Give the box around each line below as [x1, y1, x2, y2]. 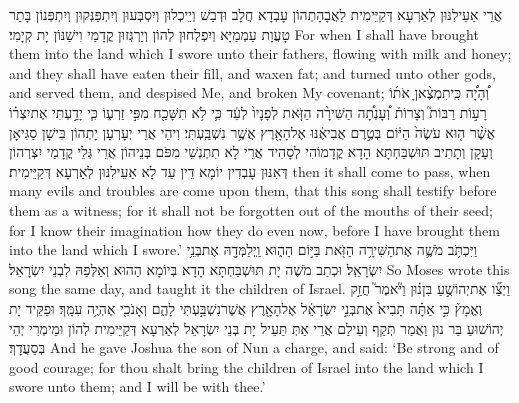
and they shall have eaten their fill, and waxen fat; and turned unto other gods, [9, 62, 496, 83]
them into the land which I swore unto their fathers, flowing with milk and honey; [9, 43, 512, 64]
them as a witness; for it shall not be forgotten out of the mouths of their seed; [9, 199, 493, 220]
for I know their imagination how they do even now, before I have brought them [9, 219, 500, 240]
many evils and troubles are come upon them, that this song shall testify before [9, 180, 497, 201]
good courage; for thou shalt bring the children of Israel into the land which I [9, 356, 484, 377]
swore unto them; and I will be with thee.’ [9, 376, 266, 397]
